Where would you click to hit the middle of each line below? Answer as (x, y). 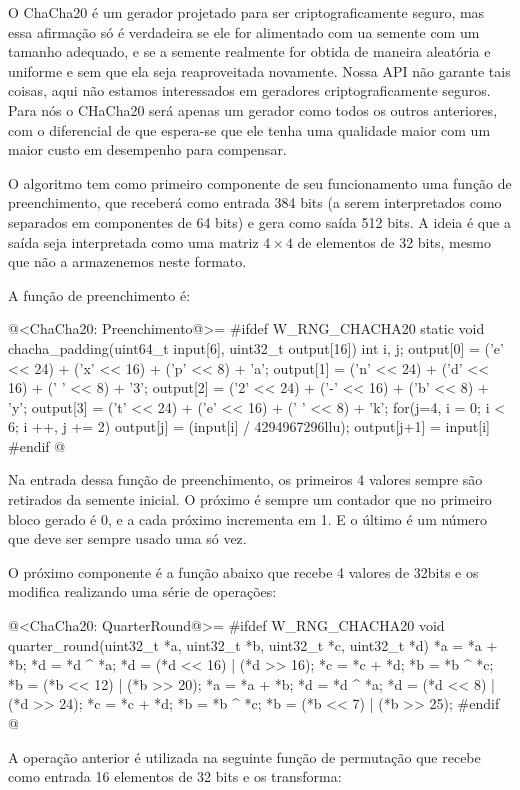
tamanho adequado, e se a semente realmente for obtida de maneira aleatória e (249, 51)
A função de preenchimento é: (99, 294)
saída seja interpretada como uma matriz (133, 241)
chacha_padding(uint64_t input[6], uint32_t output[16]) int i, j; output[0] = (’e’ (256, 347)
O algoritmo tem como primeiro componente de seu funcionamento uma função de (260, 182)
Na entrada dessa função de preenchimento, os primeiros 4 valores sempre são (245, 479)
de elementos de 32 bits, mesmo (394, 241)
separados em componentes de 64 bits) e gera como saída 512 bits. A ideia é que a (259, 221)
